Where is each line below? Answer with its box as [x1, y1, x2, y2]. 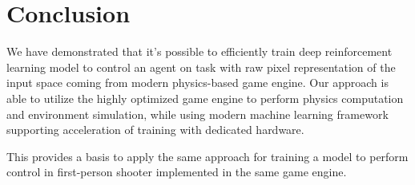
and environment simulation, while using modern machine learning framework [6, 105, 389, 122]
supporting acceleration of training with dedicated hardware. [6, 121, 304, 138]
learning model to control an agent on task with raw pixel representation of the [6, 58, 396, 75]
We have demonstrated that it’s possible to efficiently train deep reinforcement [6, 43, 393, 60]
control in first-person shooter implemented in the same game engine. [6, 163, 347, 180]
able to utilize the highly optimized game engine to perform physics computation [6, 89, 404, 106]
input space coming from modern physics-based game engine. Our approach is [6, 74, 389, 91]
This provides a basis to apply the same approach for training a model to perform [6, 148, 409, 164]
